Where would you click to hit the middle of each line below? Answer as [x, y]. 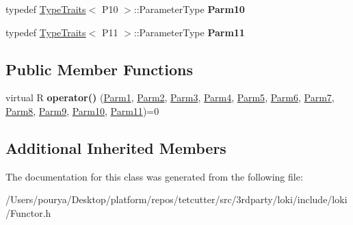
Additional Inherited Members [116, 147]
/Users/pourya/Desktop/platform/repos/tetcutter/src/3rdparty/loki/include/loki [176, 199]
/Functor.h [28, 212]
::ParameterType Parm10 [189, 9]
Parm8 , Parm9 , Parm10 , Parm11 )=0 [82, 110]
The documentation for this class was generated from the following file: [154, 176]
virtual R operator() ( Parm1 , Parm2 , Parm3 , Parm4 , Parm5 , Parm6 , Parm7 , [170, 97]
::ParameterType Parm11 [189, 32]
